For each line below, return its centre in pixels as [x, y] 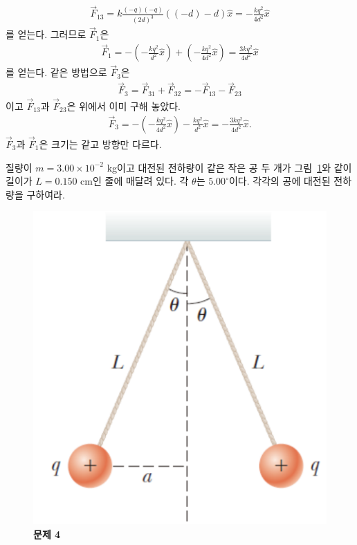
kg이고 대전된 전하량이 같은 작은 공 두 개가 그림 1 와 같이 [229, 167]
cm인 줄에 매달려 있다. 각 [135, 181]
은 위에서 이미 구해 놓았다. [123, 105]
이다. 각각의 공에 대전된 [280, 181]
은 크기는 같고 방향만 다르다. [100, 144]
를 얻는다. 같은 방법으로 [56, 72]
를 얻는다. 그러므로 [46, 34]
